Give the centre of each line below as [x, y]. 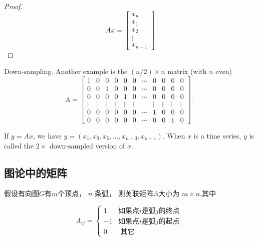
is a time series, [217, 135]
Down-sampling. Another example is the [66, 71]
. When [174, 135]
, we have [47, 135]
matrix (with [187, 71]
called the [19, 145]
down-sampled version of [87, 145]
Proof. [13, 6]
